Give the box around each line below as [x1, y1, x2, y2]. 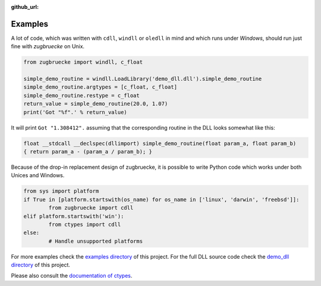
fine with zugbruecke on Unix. [11, 43, 85, 50]
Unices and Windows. [11, 172, 65, 179]
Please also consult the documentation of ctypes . [11, 272, 133, 279]
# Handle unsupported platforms [48, 238, 143, 244]
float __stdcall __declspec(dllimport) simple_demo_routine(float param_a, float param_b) [23, 140, 297, 147]
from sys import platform [23, 188, 99, 194]
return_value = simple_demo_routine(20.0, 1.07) [23, 100, 168, 107]
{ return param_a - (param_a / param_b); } [23, 148, 153, 155]
